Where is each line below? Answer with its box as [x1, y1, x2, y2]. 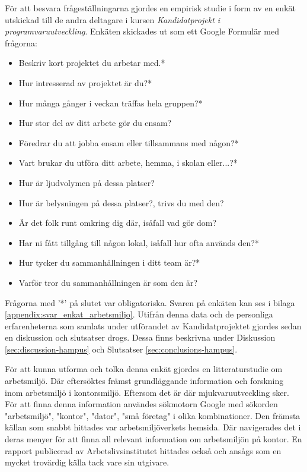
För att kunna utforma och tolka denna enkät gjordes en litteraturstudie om [5, 363, 283, 375]
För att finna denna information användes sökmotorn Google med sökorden [5, 398, 278, 410]
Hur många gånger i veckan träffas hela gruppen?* [18, 96, 203, 109]
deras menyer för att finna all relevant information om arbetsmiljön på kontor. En [5, 433, 302, 445]
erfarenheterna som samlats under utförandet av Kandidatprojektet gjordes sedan [5, 319, 302, 332]
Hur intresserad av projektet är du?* [18, 76, 152, 89]
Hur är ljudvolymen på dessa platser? [18, 176, 155, 188]
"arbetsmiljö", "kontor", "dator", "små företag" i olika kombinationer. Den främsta [5, 409, 300, 421]
